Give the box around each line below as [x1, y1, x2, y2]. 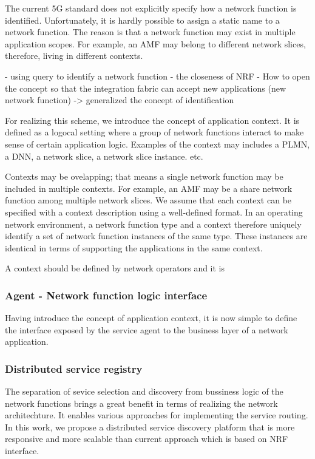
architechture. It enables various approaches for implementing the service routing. [5, 409, 308, 421]
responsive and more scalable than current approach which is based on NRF [5, 432, 288, 445]
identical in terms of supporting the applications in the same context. [5, 241, 263, 254]
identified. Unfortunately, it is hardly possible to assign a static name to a [5, 13, 280, 26]
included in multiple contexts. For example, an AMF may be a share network [5, 182, 293, 194]
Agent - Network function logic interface [5, 287, 208, 302]
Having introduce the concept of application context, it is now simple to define [5, 311, 297, 324]
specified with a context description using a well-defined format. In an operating [5, 205, 303, 218]
